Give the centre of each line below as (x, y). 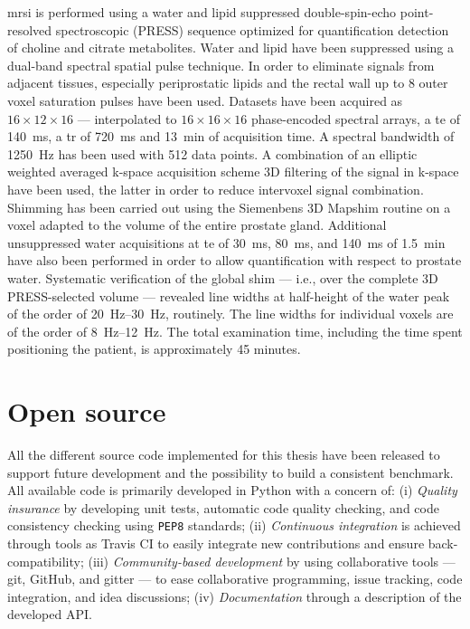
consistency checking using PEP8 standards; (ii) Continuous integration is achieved (234, 525)
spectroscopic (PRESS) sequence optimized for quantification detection (252, 29)
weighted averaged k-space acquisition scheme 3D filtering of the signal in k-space (233, 172)
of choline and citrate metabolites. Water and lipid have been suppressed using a (231, 48)
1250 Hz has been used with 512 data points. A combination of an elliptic (212, 153)
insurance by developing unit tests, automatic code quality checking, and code (223, 507)
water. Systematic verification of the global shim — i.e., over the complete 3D (223, 277)
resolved (30, 29)
